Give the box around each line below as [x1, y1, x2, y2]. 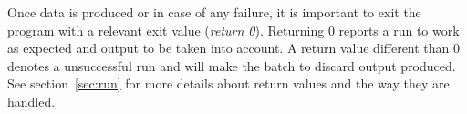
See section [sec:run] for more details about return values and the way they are [7, 74, 450, 93]
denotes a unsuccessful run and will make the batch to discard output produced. [7, 56, 456, 75]
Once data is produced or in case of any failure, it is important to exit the [7, 3, 421, 21]
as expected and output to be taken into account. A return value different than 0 [7, 38, 461, 57]
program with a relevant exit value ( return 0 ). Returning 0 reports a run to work [7, 20, 460, 39]
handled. [7, 91, 56, 110]
